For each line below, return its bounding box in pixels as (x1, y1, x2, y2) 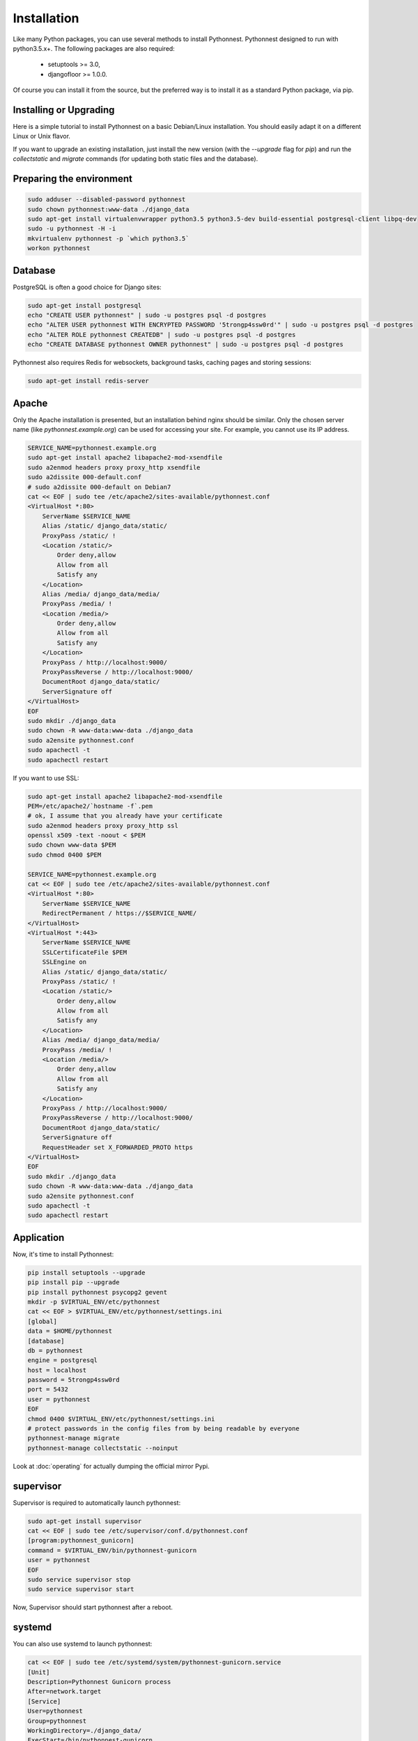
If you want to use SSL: (13, 774, 79, 782)
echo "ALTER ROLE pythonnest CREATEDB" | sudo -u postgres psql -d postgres (27, 331, 296, 338)
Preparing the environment (13, 173, 132, 185)
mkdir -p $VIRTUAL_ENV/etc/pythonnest (27, 1297, 160, 1306)
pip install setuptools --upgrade (27, 1268, 146, 1277)
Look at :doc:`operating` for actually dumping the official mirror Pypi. (13, 1462, 210, 1470)
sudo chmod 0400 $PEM (27, 850, 102, 859)
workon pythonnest (27, 244, 91, 252)
